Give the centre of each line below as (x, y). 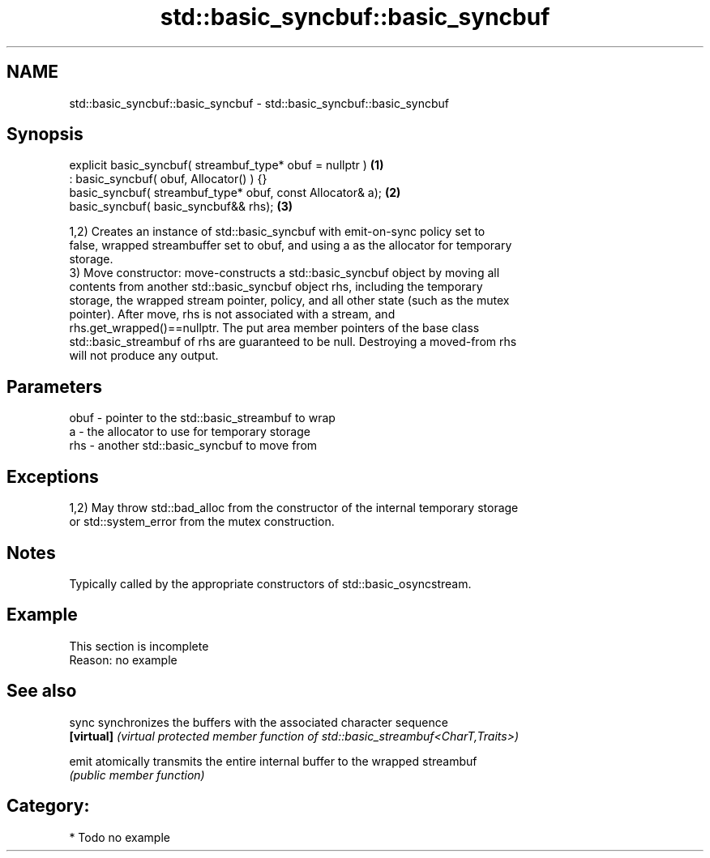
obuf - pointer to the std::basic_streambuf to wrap (202, 418)
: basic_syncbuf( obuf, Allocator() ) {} (168, 179)
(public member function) (137, 775)
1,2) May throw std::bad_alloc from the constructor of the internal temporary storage (294, 508)
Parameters (54, 386)
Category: (48, 806)
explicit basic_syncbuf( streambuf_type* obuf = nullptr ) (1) (227, 165)
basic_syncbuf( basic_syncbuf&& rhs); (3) (181, 207)
